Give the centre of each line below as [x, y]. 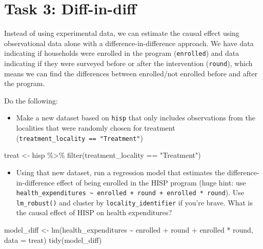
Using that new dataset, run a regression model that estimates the [120, 172]
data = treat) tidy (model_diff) [53, 240]
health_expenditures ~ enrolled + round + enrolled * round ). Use [130, 192]
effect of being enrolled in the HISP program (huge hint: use [151, 182]
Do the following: [31, 100]
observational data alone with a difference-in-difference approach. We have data [129, 43]
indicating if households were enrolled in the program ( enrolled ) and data [122, 53]
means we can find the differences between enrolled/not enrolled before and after [131, 73]
